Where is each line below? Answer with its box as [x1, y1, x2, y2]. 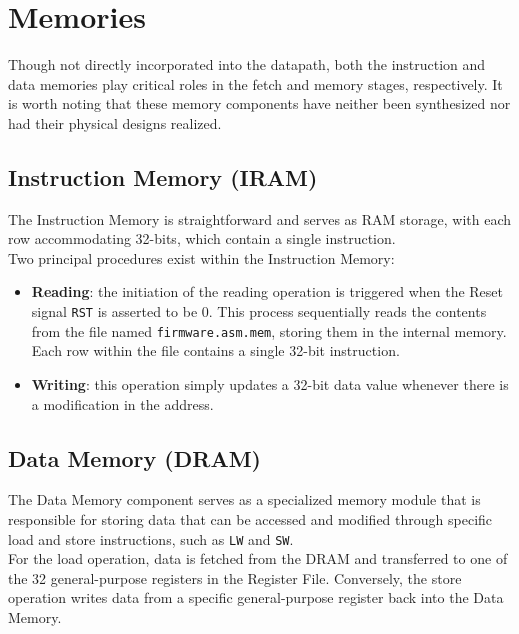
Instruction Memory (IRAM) [8, 161, 318, 192]
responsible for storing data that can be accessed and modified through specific [8, 508, 493, 529]
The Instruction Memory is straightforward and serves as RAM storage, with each [8, 208, 512, 229]
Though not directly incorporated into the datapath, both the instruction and [8, 54, 486, 75]
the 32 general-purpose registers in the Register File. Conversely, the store [8, 567, 462, 588]
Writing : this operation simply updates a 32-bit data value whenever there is [31, 373, 509, 394]
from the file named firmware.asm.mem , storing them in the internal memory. [31, 320, 507, 341]
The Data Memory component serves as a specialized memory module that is [8, 489, 481, 510]
